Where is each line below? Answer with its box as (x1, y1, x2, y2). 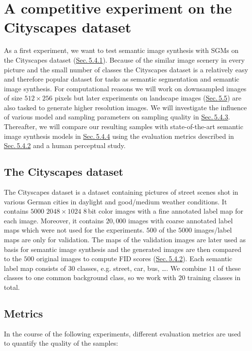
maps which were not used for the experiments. (4, 225, 144, 235)
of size (4, 93, 22, 103)
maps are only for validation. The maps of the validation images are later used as (4, 234, 246, 245)
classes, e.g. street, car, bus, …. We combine (77, 263, 207, 273)
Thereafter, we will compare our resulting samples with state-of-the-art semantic (4, 121, 243, 132)
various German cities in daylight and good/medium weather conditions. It (4, 196, 227, 206)
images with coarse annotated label (128, 215, 233, 225)
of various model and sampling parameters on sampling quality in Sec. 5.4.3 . (4, 112, 230, 122)
